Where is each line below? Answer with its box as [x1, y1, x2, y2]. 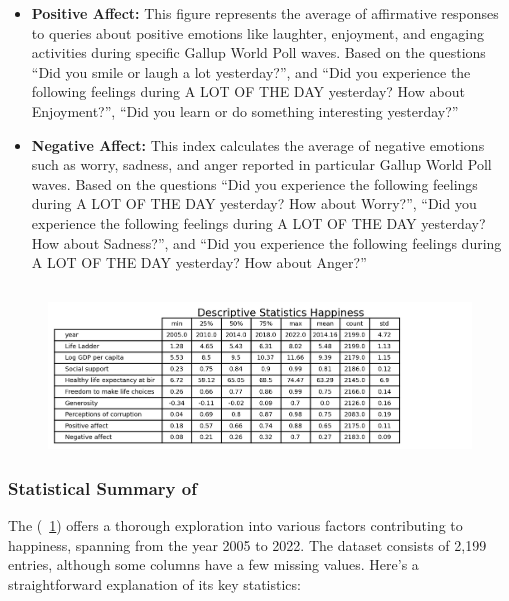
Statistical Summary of [8, 475, 197, 500]
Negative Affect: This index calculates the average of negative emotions [31, 134, 485, 155]
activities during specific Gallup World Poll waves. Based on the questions [31, 42, 486, 63]
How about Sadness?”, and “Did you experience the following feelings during [31, 232, 502, 253]
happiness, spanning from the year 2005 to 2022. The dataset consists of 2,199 [8, 534, 487, 555]
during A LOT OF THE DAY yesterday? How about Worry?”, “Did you [31, 193, 477, 214]
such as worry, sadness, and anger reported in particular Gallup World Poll [31, 154, 492, 175]
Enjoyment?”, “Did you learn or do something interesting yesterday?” [31, 100, 459, 121]
